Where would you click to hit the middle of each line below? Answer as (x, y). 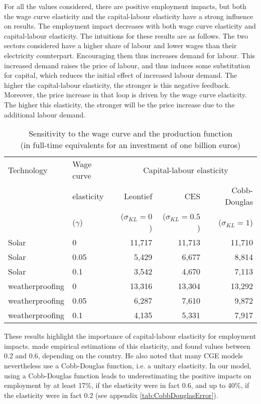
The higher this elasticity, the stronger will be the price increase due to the (119, 104)
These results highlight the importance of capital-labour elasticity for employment (130, 336)
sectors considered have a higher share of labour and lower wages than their (120, 45)
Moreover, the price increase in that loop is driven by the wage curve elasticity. (125, 95)
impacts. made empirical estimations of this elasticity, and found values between (127, 346)
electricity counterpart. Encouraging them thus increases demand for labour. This (130, 55)
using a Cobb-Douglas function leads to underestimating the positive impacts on (128, 375)
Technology (28, 170)
